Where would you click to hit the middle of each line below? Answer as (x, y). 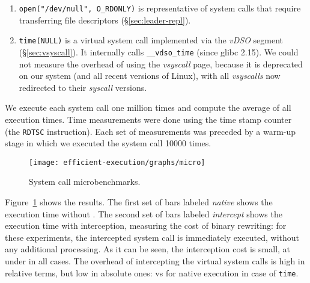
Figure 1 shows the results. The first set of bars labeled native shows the (139, 202)
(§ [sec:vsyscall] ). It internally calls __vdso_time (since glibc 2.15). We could (159, 51)
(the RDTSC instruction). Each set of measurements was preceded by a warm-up (150, 131)
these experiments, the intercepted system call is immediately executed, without (152, 237)
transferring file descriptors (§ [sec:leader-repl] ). (105, 20)
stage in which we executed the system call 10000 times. (108, 143)
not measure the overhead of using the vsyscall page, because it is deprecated (161, 64)
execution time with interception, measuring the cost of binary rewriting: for (146, 225)
